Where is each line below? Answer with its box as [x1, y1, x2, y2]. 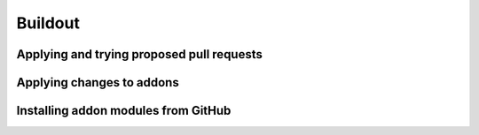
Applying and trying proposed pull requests [16, 47, 263, 62]
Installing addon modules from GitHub [16, 103, 232, 118]
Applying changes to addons [16, 75, 179, 90]
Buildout [16, 13, 80, 33]
